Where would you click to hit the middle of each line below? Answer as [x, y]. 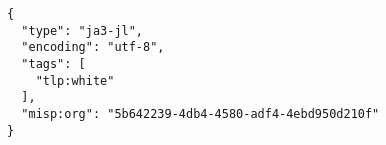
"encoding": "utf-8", [93, 47]
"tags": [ [53, 63]
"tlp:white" [75, 80]
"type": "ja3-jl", [82, 30]
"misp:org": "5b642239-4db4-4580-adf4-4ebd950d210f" [200, 113]
